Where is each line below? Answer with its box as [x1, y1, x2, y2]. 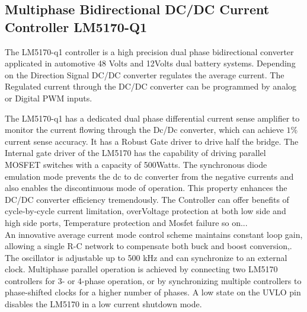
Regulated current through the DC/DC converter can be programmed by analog [5, 80, 297, 93]
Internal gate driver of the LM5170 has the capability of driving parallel [5, 147, 266, 159]
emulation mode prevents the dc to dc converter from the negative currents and [5, 170, 294, 182]
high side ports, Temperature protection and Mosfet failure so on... [5, 216, 248, 228]
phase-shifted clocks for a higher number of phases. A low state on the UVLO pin [5, 286, 301, 298]
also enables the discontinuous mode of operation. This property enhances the [5, 182, 287, 194]
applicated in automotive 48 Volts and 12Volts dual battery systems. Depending [5, 57, 296, 69]
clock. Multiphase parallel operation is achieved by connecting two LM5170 [5, 263, 278, 275]
